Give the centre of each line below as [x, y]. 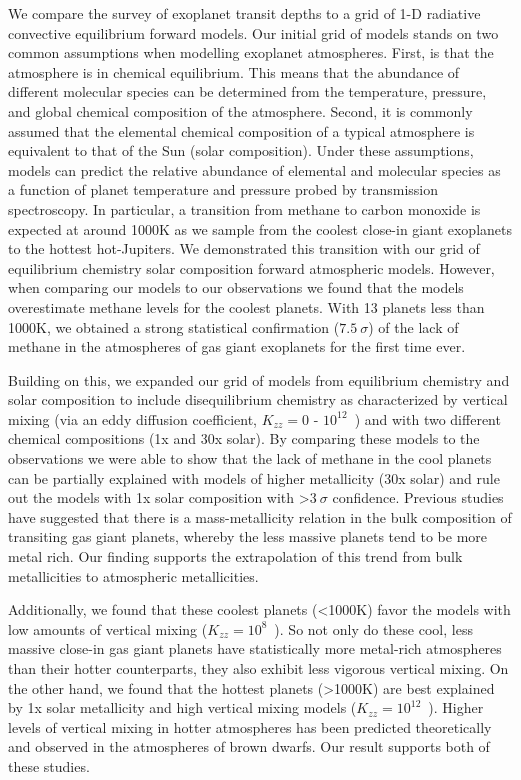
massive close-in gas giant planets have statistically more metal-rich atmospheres [255, 648]
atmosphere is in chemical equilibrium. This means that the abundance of [234, 71]
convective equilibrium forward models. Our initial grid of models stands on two [253, 32]
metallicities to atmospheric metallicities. [133, 575]
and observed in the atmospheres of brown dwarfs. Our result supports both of [249, 746]
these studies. [49, 765]
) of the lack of [413, 326]
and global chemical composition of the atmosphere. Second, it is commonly [240, 110]
